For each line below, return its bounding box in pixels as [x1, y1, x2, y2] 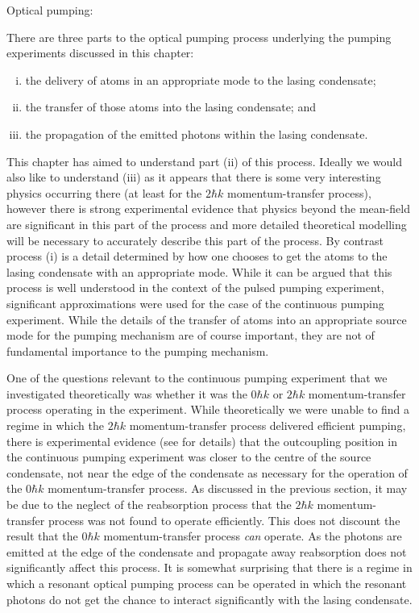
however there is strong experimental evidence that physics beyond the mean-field [6, 200, 410, 217]
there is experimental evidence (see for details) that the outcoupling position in [6, 432, 397, 449]
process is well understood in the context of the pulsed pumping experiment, [6, 279, 384, 296]
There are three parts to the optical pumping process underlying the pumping [6, 28, 392, 45]
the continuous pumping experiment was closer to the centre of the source [6, 448, 371, 465]
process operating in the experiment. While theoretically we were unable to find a [6, 401, 410, 418]
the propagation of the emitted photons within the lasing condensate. [25, 125, 368, 142]
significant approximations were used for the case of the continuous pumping [6, 294, 384, 311]
